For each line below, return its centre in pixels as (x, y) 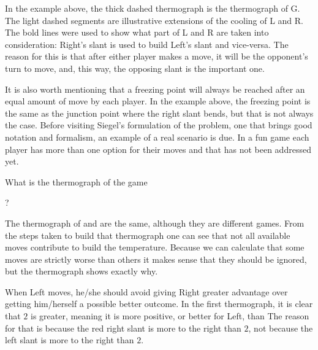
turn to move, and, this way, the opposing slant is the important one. (135, 68)
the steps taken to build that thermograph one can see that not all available (148, 235)
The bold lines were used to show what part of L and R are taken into (137, 32)
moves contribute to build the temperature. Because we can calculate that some (155, 247)
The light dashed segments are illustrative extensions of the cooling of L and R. (154, 20)
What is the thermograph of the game (76, 181)
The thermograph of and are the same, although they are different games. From (155, 223)
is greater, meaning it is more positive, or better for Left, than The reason (170, 316)
